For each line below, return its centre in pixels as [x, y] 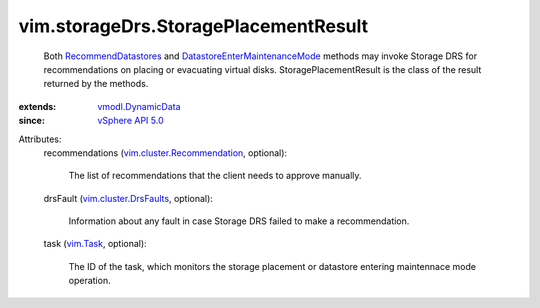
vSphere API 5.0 [130, 121]
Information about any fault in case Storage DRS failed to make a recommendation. [239, 221]
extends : [37, 106]
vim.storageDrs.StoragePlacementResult [193, 26]
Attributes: [40, 139]
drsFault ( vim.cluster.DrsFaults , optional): [128, 198]
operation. [89, 281]
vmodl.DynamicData [139, 106]
